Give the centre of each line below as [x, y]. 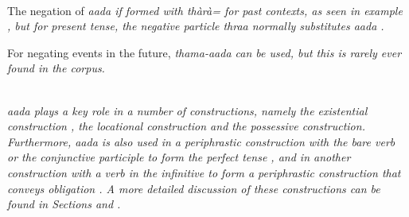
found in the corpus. [56, 68]
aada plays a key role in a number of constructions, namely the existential [187, 110]
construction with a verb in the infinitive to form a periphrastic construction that [204, 172]
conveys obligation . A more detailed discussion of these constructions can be [194, 188]
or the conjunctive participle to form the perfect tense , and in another [179, 157]
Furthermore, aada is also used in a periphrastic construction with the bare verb [201, 141]
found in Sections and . [64, 204]
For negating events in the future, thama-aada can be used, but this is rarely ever [204, 52]
